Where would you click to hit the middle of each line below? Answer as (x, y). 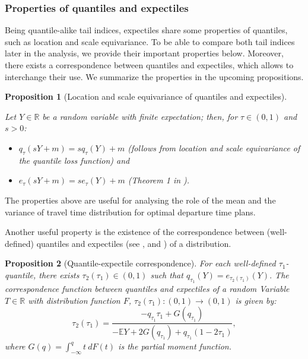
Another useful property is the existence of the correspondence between (135, 232)
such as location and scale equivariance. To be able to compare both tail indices (150, 41)
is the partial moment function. (175, 346)
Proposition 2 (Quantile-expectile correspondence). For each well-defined (140, 263)
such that (167, 274)
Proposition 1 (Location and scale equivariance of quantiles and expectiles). (146, 96)
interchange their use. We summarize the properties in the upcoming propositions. (154, 76)
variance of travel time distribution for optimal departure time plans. (130, 212)
